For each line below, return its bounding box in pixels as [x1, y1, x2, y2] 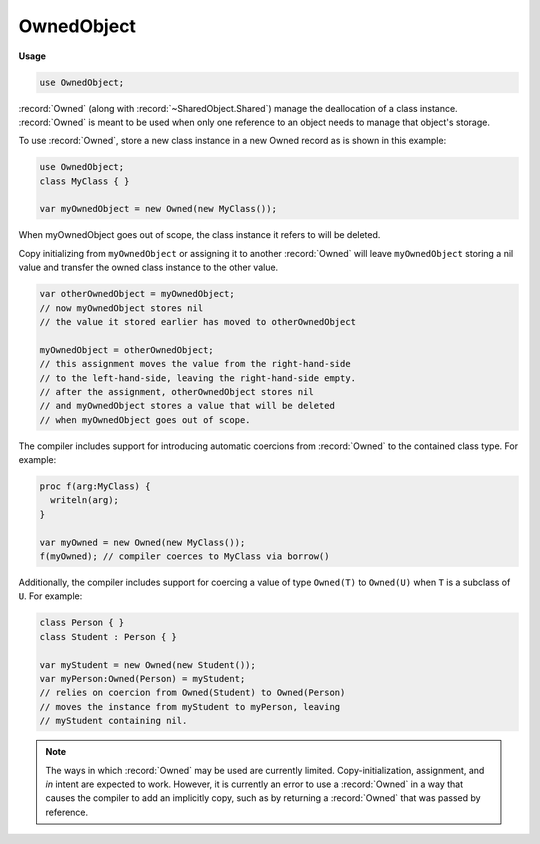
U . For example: [18, 590, 83, 602]
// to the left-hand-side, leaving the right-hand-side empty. [39, 372, 357, 384]
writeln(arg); [50, 495, 120, 506]
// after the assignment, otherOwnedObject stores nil [39, 386, 314, 397]
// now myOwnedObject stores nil [39, 302, 204, 314]
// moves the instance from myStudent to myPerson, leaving [39, 701, 341, 712]
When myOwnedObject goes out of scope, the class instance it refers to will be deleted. [18, 229, 381, 241]
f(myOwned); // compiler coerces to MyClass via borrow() [39, 551, 330, 562]
